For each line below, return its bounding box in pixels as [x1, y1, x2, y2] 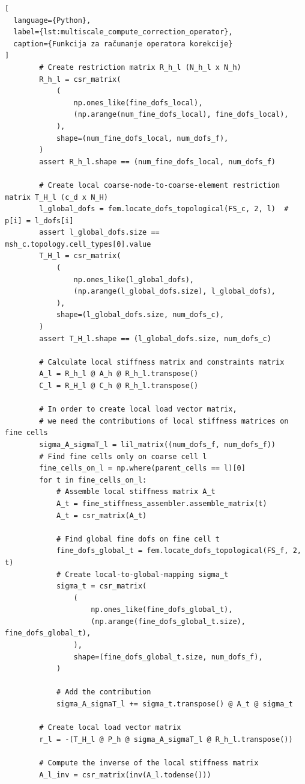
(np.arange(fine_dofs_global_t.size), [91, 617, 246, 626]
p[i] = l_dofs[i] [5, 216, 74, 225]
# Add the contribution [56, 688, 151, 697]
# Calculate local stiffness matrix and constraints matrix [39, 357, 285, 366]
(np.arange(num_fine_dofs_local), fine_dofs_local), [73, 110, 289, 119]
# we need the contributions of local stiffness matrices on [39, 416, 289, 425]
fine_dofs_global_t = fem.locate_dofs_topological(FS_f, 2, [56, 546, 301, 555]
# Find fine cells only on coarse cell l [39, 452, 207, 461]
